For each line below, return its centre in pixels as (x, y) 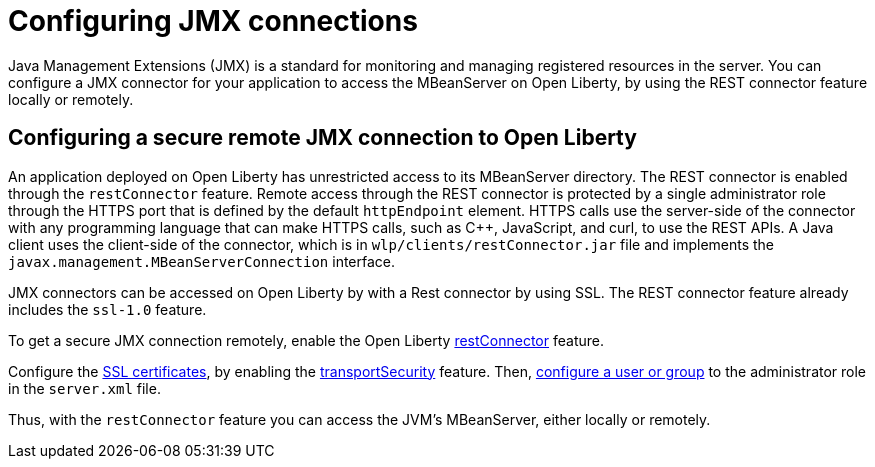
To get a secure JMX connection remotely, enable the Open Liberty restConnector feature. (306, 340)
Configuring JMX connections (213, 21)
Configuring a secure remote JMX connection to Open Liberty (322, 138)
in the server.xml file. (84, 388)
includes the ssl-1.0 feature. (107, 309)
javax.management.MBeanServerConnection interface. (202, 261)
